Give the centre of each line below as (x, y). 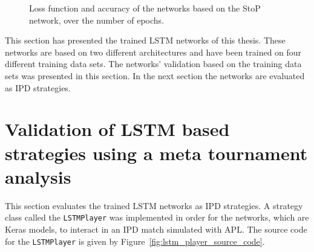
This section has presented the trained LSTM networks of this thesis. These (145, 40)
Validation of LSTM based (117, 129)
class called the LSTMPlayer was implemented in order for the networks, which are (157, 217)
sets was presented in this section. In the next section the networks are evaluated (155, 75)
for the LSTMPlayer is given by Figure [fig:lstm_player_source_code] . (135, 241)
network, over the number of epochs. (97, 20)
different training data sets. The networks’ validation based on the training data (153, 64)
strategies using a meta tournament (156, 153)
